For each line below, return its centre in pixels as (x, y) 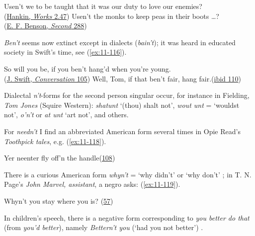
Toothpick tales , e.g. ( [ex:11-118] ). (55, 141)
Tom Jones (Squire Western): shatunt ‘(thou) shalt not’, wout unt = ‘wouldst (122, 105)
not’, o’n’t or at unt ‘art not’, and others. (66, 115)
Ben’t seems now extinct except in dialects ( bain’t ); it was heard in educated (120, 42)
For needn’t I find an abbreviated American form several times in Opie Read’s (122, 131)
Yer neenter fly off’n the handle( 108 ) (60, 158)
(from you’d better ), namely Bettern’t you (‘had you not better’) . (104, 227)
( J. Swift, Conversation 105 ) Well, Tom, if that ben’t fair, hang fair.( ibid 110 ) (123, 78)
